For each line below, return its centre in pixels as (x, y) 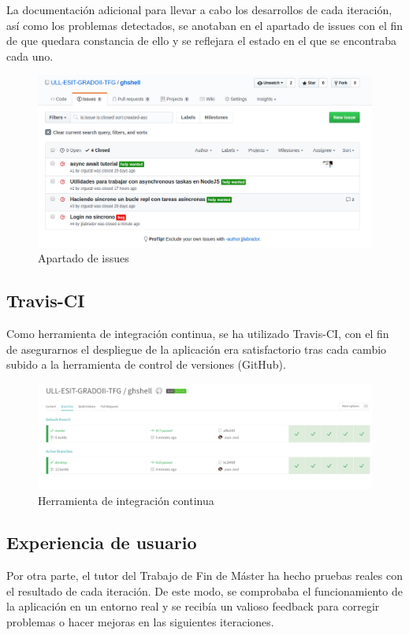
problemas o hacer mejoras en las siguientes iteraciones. (140, 622)
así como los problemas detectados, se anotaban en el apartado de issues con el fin (205, 25)
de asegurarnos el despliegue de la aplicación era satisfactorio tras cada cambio (197, 349)
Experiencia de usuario (102, 542)
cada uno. (30, 56)
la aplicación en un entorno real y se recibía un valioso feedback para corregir (193, 606)
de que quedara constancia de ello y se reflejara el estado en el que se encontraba (202, 41)
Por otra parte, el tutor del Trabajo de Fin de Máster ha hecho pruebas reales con (204, 576)
